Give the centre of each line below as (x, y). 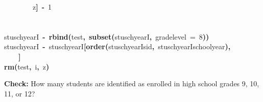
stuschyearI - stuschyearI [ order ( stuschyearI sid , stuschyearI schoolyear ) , (117, 46)
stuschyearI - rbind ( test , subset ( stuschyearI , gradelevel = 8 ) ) (107, 36)
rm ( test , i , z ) (27, 66)
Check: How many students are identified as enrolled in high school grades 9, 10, (132, 83)
